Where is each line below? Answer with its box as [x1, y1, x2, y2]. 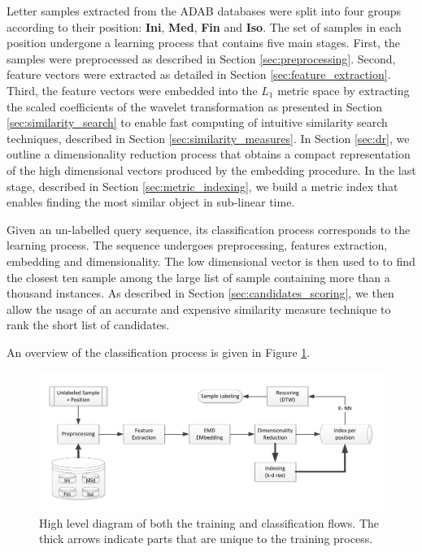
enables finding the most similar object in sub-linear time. [7, 193, 295, 211]
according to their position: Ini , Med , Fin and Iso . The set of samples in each [7, 18, 402, 35]
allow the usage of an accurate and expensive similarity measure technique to [7, 300, 391, 317]
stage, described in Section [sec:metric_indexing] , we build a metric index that [7, 177, 398, 194]
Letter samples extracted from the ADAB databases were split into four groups [7, 2, 402, 19]
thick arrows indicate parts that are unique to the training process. [39, 530, 373, 547]
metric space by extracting [277, 81, 410, 98]
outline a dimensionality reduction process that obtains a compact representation [7, 146, 411, 163]
